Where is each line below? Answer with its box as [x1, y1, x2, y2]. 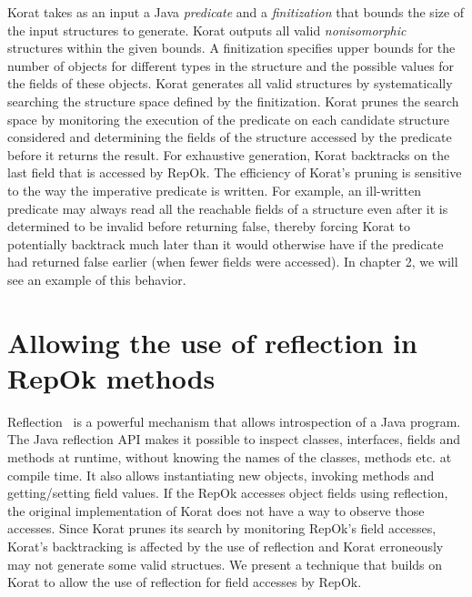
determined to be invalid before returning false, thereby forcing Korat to [7, 217, 410, 236]
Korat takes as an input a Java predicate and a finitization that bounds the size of [7, 3, 465, 21]
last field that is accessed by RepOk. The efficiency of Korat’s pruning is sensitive [7, 163, 462, 182]
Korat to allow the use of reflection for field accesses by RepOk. [7, 572, 362, 592]
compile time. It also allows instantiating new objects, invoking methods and [7, 465, 435, 484]
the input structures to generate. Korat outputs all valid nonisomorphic [7, 20, 407, 39]
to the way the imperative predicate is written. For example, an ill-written [7, 180, 422, 199]
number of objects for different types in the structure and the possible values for [7, 56, 455, 75]
